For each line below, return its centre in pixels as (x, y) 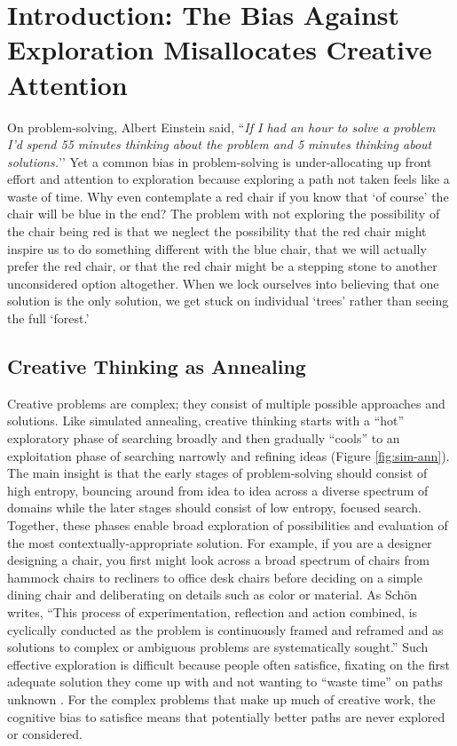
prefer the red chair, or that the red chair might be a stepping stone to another (222, 266)
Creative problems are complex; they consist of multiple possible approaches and (226, 403)
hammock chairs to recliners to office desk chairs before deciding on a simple (215, 577)
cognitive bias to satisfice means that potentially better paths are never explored (226, 716)
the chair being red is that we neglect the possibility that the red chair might (217, 231)
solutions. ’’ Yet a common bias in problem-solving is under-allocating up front (220, 161)
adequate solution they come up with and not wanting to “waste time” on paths (225, 682)
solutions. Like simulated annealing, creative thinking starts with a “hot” (206, 421)
